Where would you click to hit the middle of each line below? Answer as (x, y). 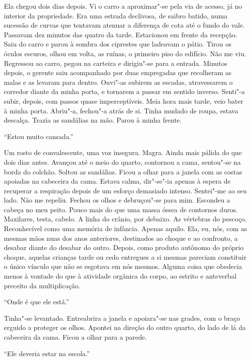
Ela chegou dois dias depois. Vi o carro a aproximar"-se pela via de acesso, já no (123, 6)
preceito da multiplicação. (42, 285)
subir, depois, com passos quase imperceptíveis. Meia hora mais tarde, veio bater (124, 101)
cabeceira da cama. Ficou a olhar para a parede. (76, 337)
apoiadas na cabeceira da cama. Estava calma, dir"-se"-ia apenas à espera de (117, 181)
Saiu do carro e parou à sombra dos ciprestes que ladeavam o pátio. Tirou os (118, 44)
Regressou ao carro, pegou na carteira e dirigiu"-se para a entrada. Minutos (116, 63)
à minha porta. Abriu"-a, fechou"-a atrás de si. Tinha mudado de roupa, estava (121, 110)
